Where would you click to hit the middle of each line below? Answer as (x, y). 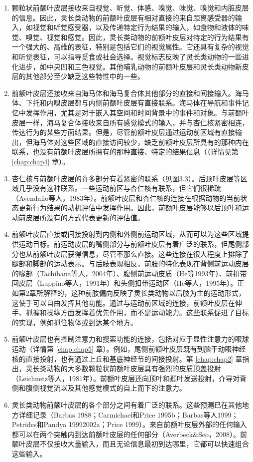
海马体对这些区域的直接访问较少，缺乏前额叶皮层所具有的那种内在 (141, 142)
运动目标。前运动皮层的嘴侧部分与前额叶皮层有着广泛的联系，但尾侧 (130, 244)
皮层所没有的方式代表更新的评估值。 (85, 217)
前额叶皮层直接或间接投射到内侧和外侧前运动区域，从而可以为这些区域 (127, 234)
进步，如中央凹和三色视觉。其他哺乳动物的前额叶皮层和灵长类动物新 (130, 66)
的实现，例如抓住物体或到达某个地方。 (74, 322)
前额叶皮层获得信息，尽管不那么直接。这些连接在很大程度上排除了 (141, 253)
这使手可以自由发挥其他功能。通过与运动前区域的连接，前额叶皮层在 (123, 302)
